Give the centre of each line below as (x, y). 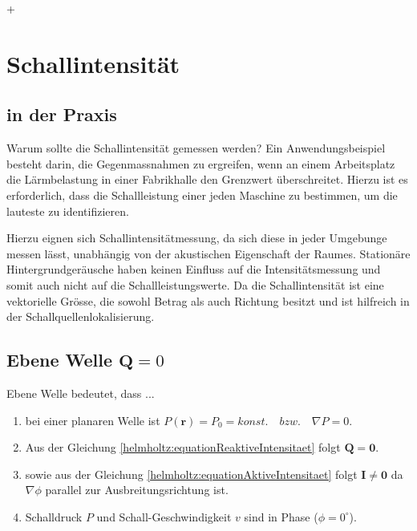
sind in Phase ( (281, 516)
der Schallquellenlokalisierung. (81, 316)
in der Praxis (62, 114)
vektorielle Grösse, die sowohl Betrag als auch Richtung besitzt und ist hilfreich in (208, 300)
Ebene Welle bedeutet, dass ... (81, 393)
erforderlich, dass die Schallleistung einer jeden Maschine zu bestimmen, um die (202, 195)
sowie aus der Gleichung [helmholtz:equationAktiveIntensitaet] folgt (191, 474)
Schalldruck (54, 516)
